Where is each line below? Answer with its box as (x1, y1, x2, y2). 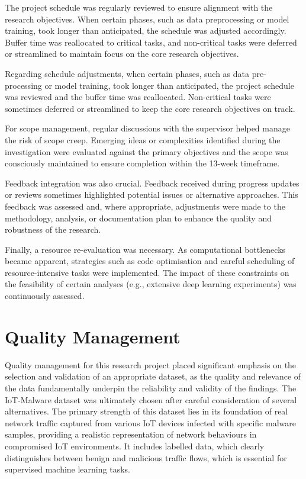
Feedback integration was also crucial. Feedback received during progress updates (5, 176, 299, 189)
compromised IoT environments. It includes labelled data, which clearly (5, 439, 265, 452)
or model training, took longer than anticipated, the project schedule (44, 79, 294, 91)
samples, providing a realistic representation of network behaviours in (5, 428, 257, 441)
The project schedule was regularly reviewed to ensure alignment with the (5, 1, 273, 13)
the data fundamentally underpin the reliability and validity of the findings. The (5, 381, 297, 394)
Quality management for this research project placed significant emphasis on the (5, 358, 297, 371)
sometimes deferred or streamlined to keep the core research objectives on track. (5, 102, 295, 114)
